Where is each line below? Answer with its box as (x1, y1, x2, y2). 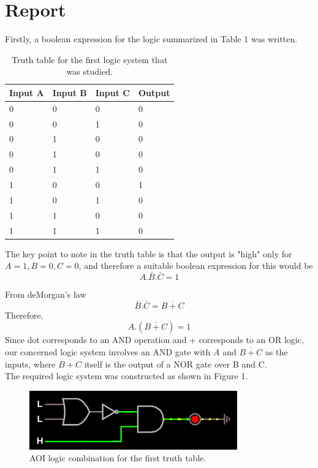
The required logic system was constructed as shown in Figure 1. (5, 369, 248, 382)
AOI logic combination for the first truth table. (29, 451, 206, 464)
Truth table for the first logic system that (12, 53, 168, 66)
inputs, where (5, 357, 56, 370)
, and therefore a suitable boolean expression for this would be (78, 259, 313, 272)
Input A (9, 86, 44, 99)
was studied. (66, 65, 113, 78)
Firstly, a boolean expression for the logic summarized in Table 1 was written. (5, 32, 298, 45)
